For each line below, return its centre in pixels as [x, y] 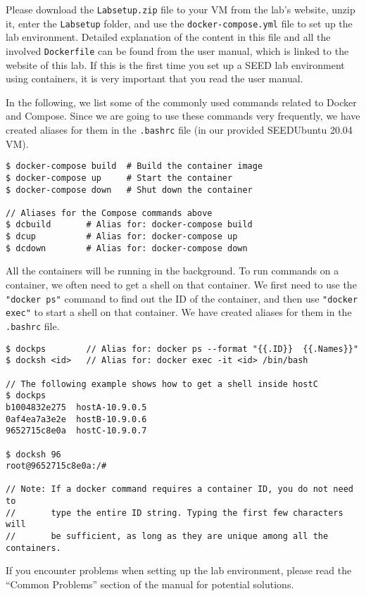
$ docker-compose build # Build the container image [134, 166]
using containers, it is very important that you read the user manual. [154, 78]
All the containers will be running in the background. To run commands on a [172, 271]
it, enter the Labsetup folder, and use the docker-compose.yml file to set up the [179, 23]
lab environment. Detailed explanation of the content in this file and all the [168, 37]
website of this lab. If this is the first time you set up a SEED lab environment [175, 64]
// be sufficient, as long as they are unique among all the [167, 537]
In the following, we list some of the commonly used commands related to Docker [181, 102]
